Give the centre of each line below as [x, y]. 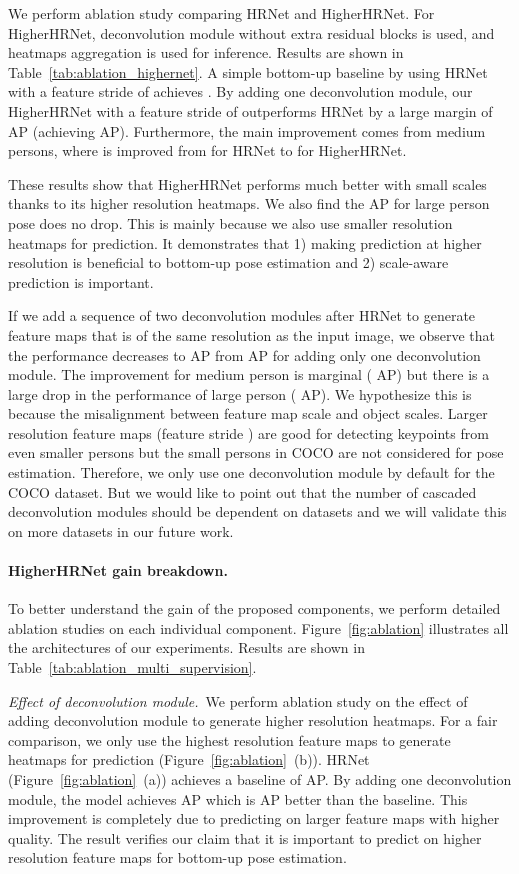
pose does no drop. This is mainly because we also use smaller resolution [230, 222]
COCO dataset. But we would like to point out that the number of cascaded [242, 491]
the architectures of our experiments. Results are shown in [186, 647]
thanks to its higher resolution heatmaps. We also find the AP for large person [249, 203]
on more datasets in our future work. [121, 530]
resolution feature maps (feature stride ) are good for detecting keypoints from [248, 432]
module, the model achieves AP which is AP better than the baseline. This [238, 798]
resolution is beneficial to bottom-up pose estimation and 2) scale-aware [228, 262]
